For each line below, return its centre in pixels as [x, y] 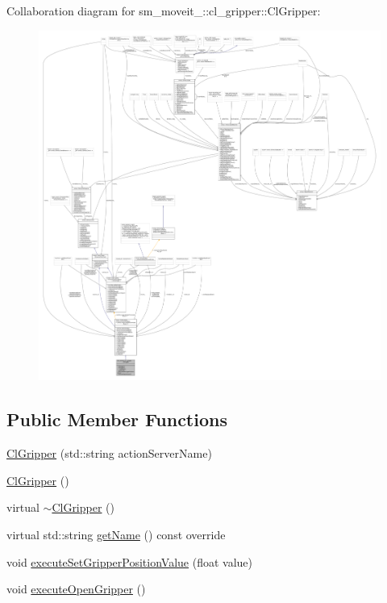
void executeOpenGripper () [76, 589]
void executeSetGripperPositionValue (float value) [130, 561]
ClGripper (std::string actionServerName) [109, 453]
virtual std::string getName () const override [116, 534]
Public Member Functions [117, 419]
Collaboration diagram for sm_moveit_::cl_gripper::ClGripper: [164, 10]
